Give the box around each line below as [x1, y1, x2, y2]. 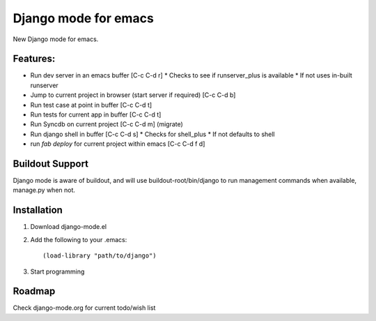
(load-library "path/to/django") [42, 252, 157, 260]
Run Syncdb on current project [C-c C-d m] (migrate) [30, 120, 184, 128]
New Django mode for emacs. [13, 35, 99, 43]
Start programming [30, 267, 85, 276]
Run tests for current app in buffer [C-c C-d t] [30, 110, 162, 119]
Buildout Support [13, 158, 89, 170]
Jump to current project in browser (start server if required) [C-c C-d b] [30, 91, 236, 99]
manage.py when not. [13, 186, 76, 195]
